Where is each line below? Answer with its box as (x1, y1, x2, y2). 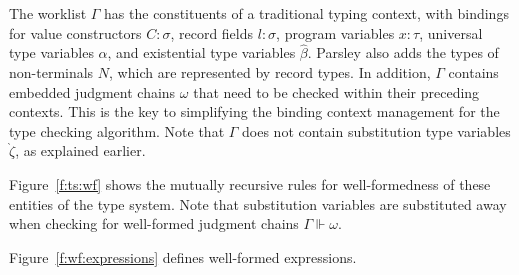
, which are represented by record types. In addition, (109, 62, 431, 82)
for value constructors (9, 22, 142, 43)
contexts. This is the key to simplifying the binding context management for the (9, 101, 500, 122)
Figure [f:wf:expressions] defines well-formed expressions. (9, 246, 357, 267)
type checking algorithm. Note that (9, 120, 225, 141)
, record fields (170, 22, 254, 43)
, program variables (276, 22, 395, 43)
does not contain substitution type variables (242, 120, 511, 141)
